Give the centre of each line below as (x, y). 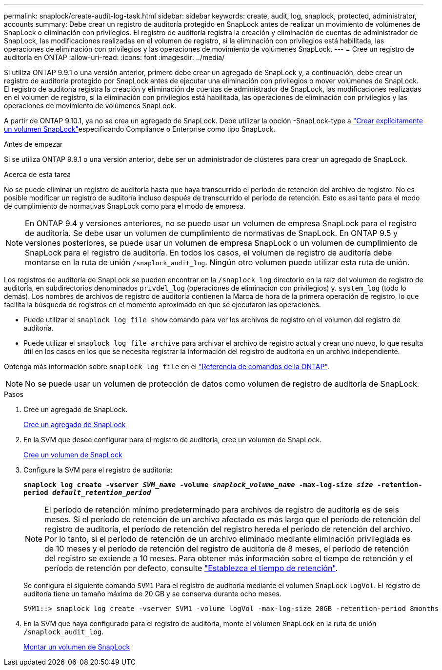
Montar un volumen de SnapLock (77, 647)
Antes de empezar (33, 144)
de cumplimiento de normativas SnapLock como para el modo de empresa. (125, 206)
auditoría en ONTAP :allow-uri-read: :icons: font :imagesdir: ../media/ (114, 57)
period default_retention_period (87, 493)
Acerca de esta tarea (38, 174)
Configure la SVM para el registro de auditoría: (98, 470)
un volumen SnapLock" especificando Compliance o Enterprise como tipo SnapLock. (140, 129)
